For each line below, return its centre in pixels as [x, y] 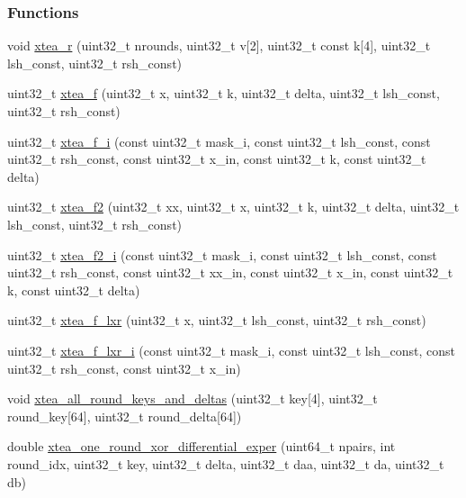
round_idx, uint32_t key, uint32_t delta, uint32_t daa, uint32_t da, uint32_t [226, 463]
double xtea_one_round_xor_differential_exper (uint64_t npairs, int [202, 446]
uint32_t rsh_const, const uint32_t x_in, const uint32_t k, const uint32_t [217, 159]
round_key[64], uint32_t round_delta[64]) [125, 416]
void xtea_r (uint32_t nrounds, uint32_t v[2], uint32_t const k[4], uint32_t [219, 45]
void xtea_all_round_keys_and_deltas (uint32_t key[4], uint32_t [193, 398]
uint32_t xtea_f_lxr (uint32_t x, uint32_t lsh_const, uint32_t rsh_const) [217, 320]
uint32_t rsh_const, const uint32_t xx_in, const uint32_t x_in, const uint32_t [230, 272]
